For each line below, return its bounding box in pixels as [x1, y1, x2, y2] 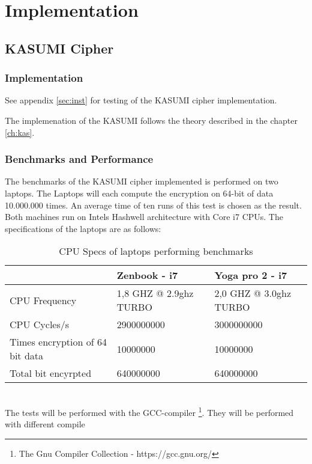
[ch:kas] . [5, 126, 35, 138]
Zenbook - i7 [116, 268, 178, 282]
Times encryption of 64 [10, 335, 107, 349]
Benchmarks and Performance [5, 151, 154, 166]
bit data [10, 349, 44, 363]
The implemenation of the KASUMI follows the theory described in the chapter [5, 114, 298, 126]
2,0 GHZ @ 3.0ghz [214, 286, 292, 301]
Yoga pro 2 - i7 [214, 268, 287, 282]
